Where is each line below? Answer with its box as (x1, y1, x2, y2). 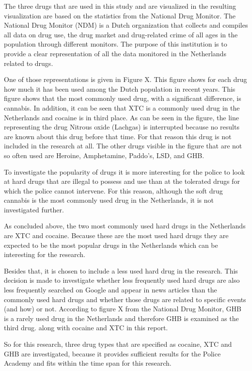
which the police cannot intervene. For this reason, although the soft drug (4, 185, 223, 195)
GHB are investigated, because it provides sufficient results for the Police (4, 348, 221, 358)
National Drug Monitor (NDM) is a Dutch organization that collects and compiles (4, 20, 248, 30)
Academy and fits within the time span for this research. (4, 358, 172, 368)
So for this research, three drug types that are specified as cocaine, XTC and (4, 339, 232, 349)
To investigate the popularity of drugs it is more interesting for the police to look (4, 166, 245, 177)
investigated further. (4, 204, 64, 214)
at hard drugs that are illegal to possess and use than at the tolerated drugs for (4, 176, 240, 186)
